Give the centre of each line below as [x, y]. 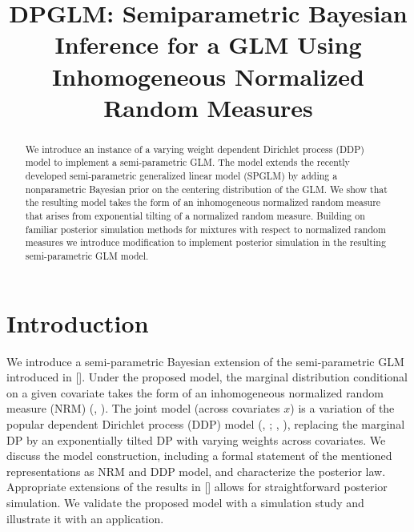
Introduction [78, 322]
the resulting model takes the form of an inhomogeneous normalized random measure [203, 202]
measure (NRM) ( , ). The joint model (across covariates [143, 408]
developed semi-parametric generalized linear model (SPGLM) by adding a [181, 176]
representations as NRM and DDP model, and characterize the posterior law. [196, 471]
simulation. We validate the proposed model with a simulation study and [185, 502]
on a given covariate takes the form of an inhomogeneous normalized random [195, 392]
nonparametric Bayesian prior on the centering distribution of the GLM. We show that [206, 189]
